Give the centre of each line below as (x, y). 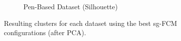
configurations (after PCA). (45, 32)
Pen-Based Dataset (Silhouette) (71, 6)
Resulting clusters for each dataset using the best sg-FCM (90, 23)
